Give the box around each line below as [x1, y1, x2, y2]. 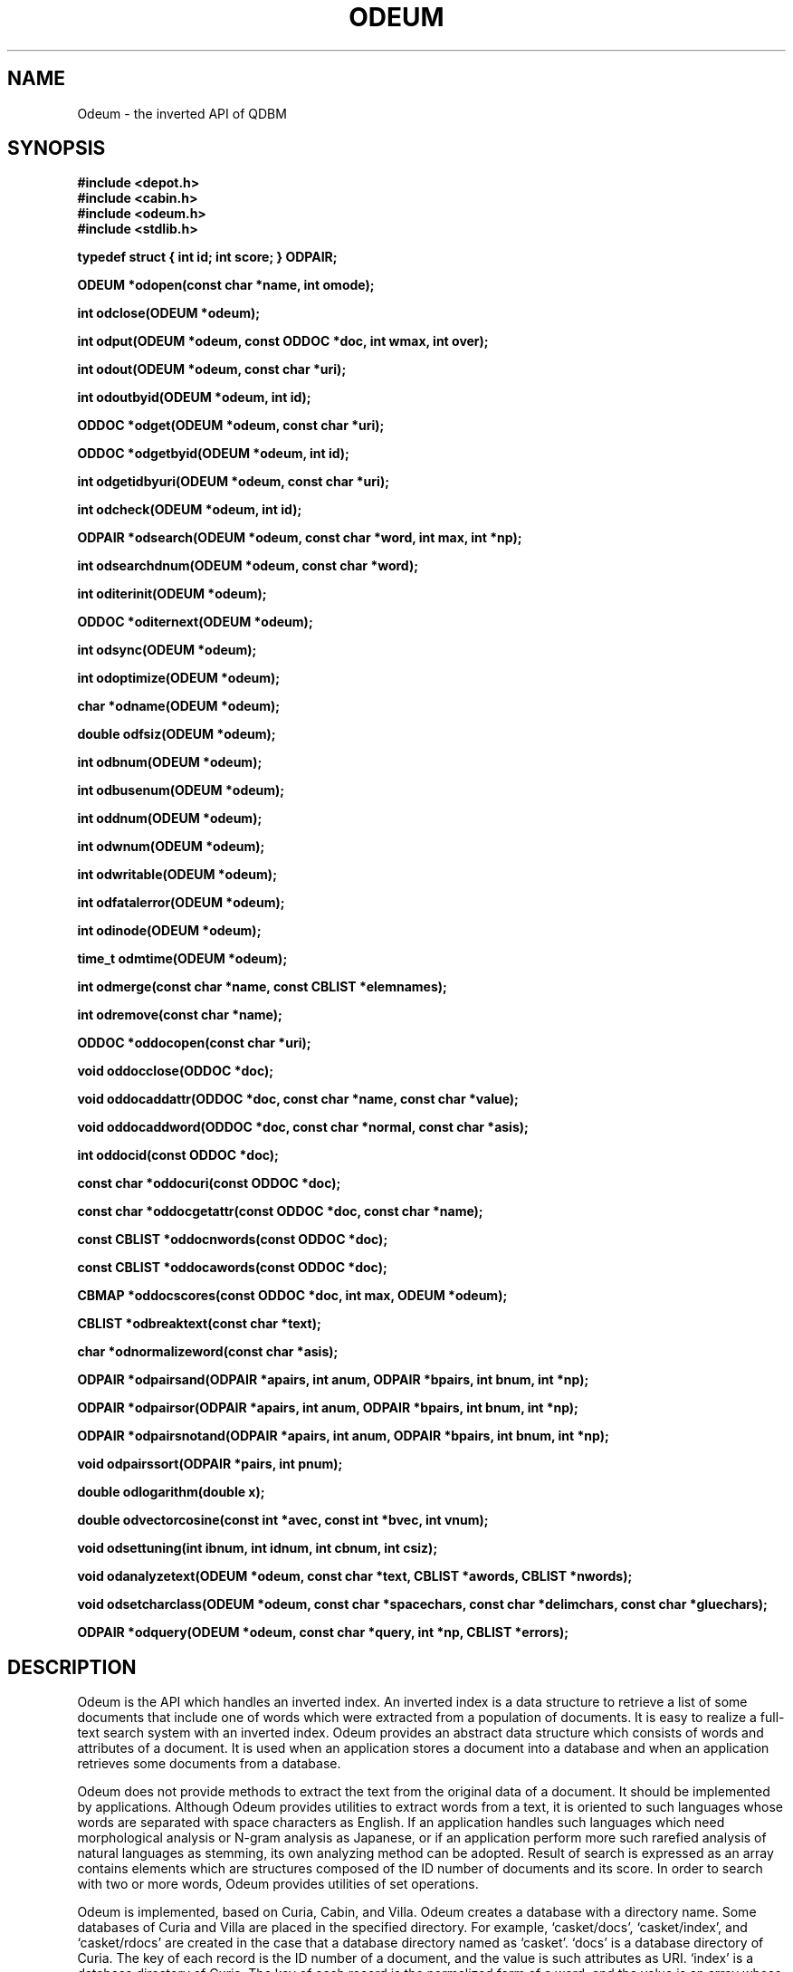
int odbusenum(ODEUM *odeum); [77, 782, 285, 799]
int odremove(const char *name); [77, 1007, 282, 1023]
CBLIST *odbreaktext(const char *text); [77, 1316, 321, 1332]
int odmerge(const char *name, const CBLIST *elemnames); [77, 979, 447, 995]
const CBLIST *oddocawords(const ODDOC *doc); [77, 1259, 387, 1276]
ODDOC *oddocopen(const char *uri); [77, 1035, 311, 1051]
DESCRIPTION [7, 1655, 137, 1679]
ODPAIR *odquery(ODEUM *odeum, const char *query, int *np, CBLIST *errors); [77, 1624, 569, 1641]
